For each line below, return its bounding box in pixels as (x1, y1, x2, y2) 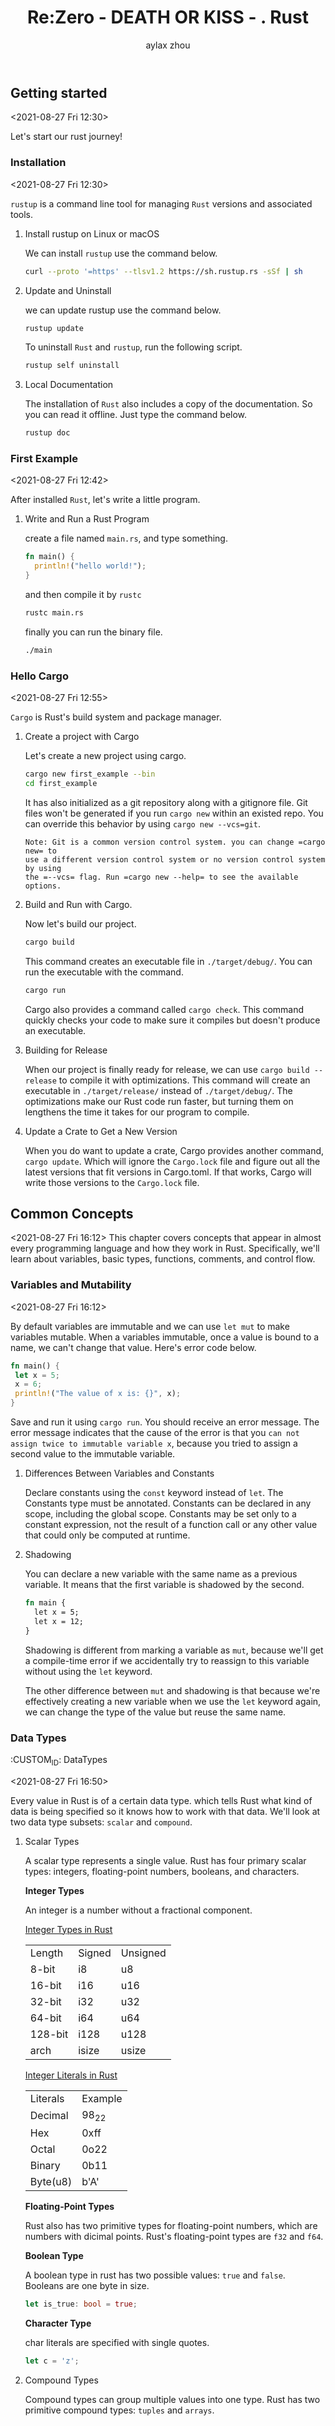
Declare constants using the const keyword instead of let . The (24, 1487, 284, 1499)
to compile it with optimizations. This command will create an (58, 1074, 311, 1086)
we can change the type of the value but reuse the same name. (24, 1706, 287, 1718)
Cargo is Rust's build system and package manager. (10, 711, 222, 723)
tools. (10, 208, 34, 220)
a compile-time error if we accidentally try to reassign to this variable (24, 1654, 310, 1666)
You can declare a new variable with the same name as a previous (24, 1568, 298, 1580)
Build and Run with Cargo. (24, 898, 133, 910)
